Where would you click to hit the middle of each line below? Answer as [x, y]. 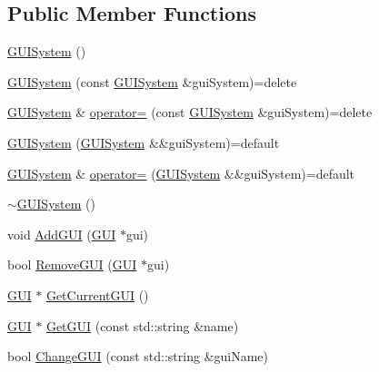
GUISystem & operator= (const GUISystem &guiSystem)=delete [190, 112]
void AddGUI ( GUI [62, 234]
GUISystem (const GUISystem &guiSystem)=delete [152, 81]
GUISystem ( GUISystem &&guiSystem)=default [144, 142]
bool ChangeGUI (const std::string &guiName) [138, 356]
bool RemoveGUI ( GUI [72, 264]
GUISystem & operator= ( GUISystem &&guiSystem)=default [181, 173]
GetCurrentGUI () [97, 294]
